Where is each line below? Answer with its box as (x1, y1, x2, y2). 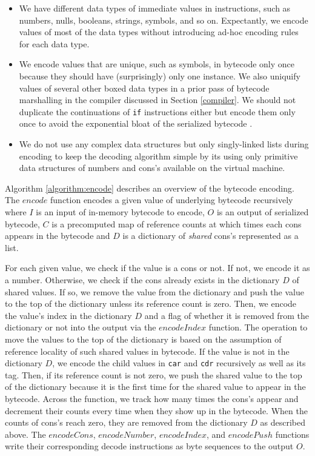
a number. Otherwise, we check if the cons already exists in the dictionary (5, 273, 280, 286)
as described (260, 416, 305, 429)
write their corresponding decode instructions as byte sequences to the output (5, 440, 294, 452)
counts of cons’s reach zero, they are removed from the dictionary (5, 416, 248, 429)
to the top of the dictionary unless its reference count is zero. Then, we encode (5, 297, 297, 310)
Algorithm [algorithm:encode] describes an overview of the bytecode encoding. (5, 181, 294, 194)
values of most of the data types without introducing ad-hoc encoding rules (19, 25, 299, 38)
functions (275, 428, 310, 440)
